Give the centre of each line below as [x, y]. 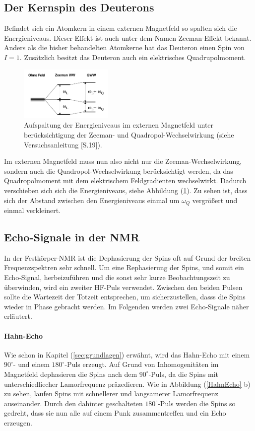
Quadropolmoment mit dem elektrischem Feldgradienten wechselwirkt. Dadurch [125, 180]
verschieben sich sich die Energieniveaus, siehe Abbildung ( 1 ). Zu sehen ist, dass [126, 190]
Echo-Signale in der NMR [72, 237]
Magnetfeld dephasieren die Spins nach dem [71, 374]
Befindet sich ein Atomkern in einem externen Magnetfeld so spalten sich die [121, 28]
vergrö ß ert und [215, 200]
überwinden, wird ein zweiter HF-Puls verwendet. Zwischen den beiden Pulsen [123, 287]
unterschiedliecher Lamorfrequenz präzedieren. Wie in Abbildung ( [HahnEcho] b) [127, 384]
